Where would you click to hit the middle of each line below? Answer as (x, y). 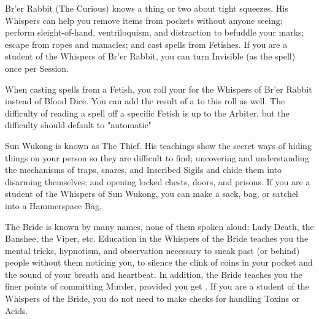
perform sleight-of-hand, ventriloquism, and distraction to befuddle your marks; (155, 32)
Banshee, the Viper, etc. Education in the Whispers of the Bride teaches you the (157, 238)
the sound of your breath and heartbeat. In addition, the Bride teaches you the (154, 274)
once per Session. (37, 68)
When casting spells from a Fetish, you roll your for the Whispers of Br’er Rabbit (159, 89)
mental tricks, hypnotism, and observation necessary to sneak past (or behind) (152, 250)
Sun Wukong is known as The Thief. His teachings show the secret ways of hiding (158, 145)
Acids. (17, 310)
